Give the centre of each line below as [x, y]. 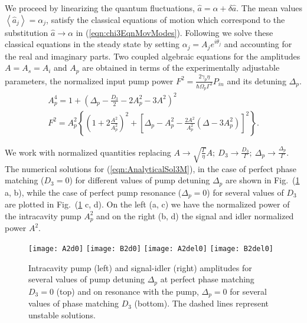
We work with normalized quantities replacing [88, 152]
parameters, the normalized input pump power [89, 80]
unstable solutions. [62, 314]
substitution [27, 32]
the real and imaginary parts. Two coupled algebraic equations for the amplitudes [153, 56]
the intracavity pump [43, 215]
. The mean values [269, 8]
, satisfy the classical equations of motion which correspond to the [166, 19]
